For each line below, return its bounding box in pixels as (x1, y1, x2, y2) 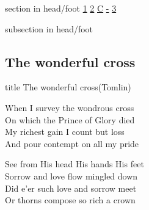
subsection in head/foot (5, 22, 93, 35)
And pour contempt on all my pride (5, 137, 139, 150)
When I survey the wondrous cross (5, 101, 134, 114)
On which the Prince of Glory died (5, 113, 135, 126)
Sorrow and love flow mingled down (5, 169, 138, 182)
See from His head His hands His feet (5, 157, 144, 170)
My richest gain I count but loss (5, 125, 125, 138)
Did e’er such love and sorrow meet (5, 181, 137, 194)
